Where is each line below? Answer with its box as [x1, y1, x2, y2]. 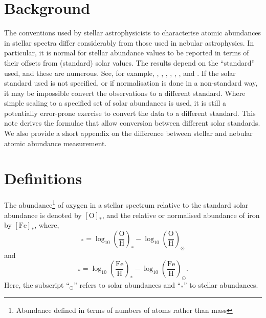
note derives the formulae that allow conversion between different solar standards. [4, 117, 260, 128]
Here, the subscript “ [4, 280, 70, 290]
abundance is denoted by [4, 209, 82, 220]
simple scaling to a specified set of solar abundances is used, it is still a [4, 97, 226, 108]
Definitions [4, 168, 82, 189]
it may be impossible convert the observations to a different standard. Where [4, 87, 246, 98]
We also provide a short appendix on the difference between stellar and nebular [4, 128, 253, 138]
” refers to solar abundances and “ [74, 280, 181, 290]
